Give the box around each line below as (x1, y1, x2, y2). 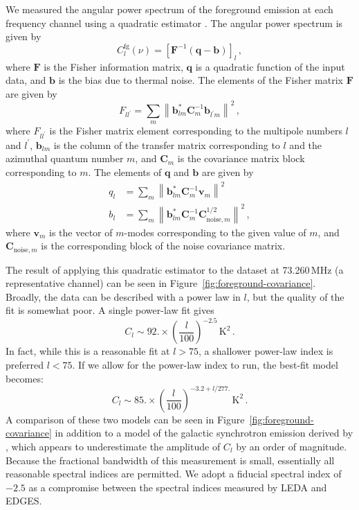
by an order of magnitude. (236, 439, 347, 453)
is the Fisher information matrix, (44, 59, 183, 73)
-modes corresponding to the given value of (124, 225, 306, 239)
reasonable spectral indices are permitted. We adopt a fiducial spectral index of (6, 466, 342, 481)
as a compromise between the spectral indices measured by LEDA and (28, 480, 327, 494)
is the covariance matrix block (177, 151, 305, 166)
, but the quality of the (246, 289, 344, 304)
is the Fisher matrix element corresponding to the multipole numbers (49, 123, 342, 138)
